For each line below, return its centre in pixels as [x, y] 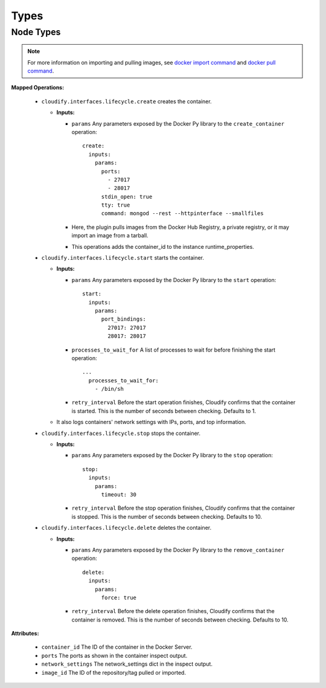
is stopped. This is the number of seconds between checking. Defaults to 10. [167, 516]
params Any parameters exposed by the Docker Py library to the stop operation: [172, 455]
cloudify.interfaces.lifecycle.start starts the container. [123, 258]
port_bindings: [123, 319]
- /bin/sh [109, 389]
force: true [119, 597]
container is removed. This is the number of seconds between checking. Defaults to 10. [180, 620]
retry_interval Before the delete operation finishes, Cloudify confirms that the [173, 611]
